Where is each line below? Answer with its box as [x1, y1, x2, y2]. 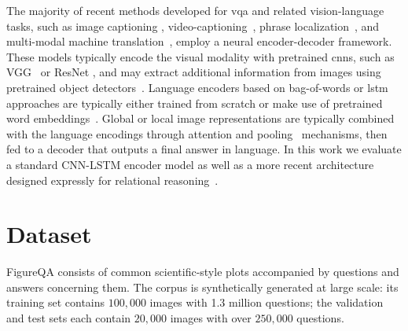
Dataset [6, 218, 92, 250]
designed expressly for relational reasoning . [6, 171, 219, 188]
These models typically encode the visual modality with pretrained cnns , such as [6, 48, 395, 64]
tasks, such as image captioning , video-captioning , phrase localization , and [6, 17, 380, 34]
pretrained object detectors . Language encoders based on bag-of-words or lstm [6, 79, 388, 95]
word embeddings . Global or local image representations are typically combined [6, 110, 395, 127]
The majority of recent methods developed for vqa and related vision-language [6, 2, 384, 18]
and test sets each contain [6, 310, 131, 326]
